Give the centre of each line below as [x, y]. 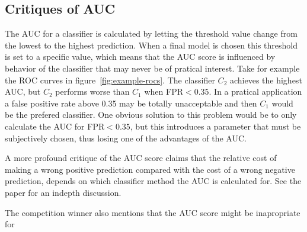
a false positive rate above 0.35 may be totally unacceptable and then [131, 103]
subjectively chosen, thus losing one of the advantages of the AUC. [126, 138]
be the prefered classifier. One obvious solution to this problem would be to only [151, 115]
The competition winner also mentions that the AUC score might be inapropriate [153, 212]
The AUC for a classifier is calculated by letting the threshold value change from [151, 33]
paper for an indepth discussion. [63, 192]
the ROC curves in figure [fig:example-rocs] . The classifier [110, 80]
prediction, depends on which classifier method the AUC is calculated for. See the [153, 181]
